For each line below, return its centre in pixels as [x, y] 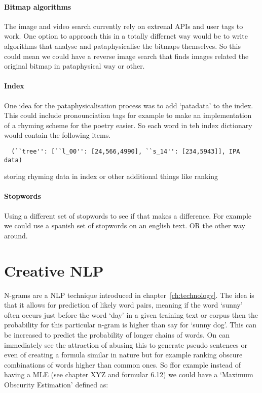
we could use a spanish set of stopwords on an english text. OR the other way [125, 225]
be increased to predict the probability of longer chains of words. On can [117, 334]
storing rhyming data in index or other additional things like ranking [111, 176]
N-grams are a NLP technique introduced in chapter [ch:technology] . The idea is [129, 295]
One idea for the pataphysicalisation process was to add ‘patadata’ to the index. [129, 105]
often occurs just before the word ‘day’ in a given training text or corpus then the [131, 314]
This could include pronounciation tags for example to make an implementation [128, 115]
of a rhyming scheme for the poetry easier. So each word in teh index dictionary [128, 125]
